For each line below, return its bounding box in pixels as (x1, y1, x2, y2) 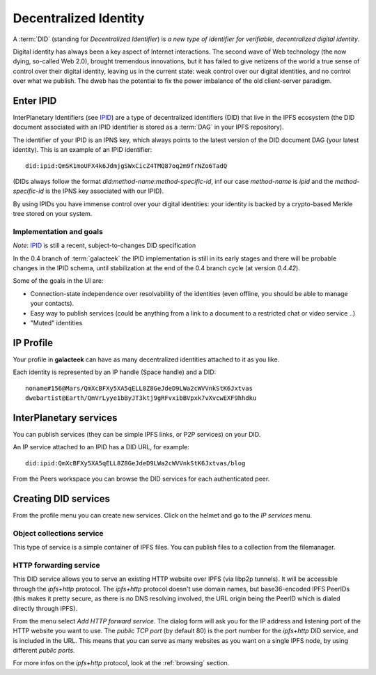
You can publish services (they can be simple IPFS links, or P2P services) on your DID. (13, 430, 261, 438)
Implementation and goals (13, 226, 104, 236)
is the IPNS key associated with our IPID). (45, 187, 164, 195)
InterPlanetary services (13, 412, 118, 424)
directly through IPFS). (13, 604, 78, 612)
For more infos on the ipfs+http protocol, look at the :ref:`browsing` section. (13, 659, 230, 667)
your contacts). (30, 300, 75, 308)
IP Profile (13, 336, 54, 348)
